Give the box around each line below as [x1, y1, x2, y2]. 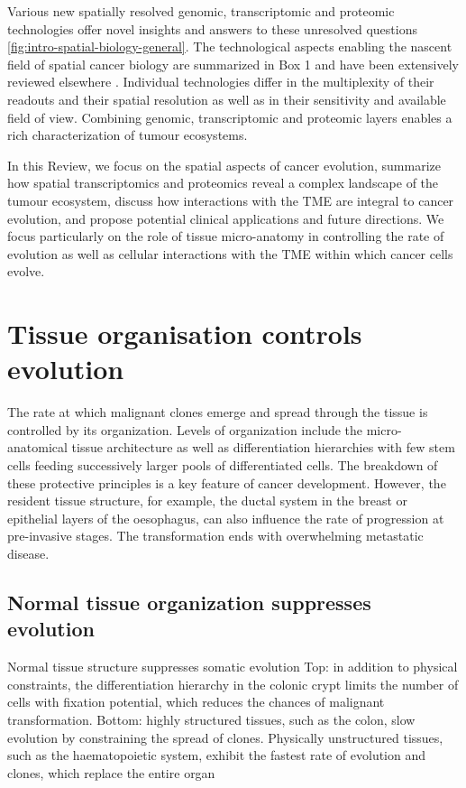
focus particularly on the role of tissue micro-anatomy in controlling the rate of [7, 227, 444, 246]
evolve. [7, 262, 45, 281]
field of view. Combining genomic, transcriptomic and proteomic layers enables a [7, 107, 452, 126]
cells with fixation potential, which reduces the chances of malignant [7, 692, 385, 711]
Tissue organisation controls [7, 315, 362, 352]
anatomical [7, 438, 68, 457]
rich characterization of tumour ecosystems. [7, 125, 248, 144]
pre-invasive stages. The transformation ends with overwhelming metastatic [7, 526, 424, 545]
